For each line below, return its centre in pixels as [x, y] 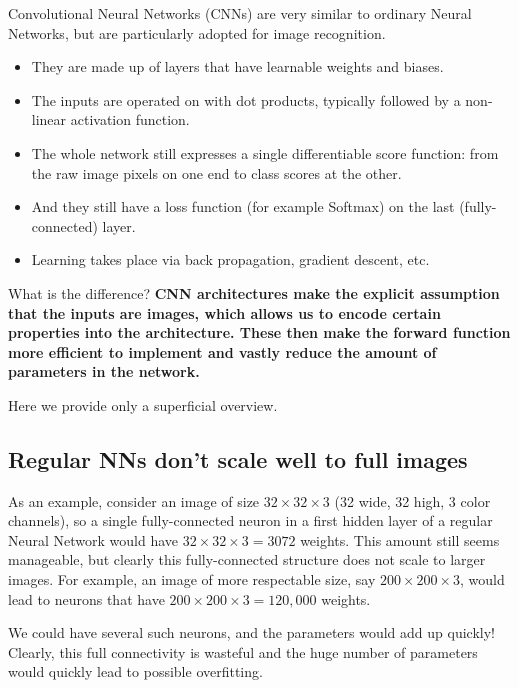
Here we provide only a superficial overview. [143, 404]
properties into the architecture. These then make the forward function [259, 332]
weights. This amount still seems [400, 539]
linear [49, 119]
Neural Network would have [93, 539]
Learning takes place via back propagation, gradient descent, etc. [230, 259]
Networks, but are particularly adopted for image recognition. [197, 32]
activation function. [130, 119]
